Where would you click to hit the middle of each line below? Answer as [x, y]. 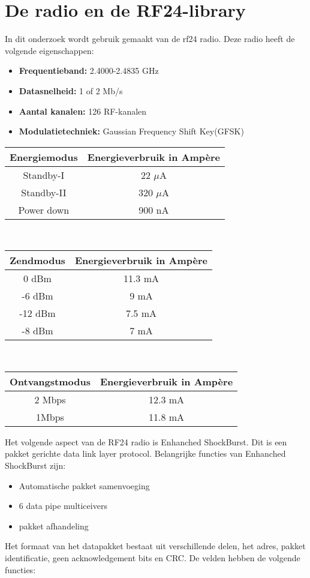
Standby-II [44, 192]
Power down [44, 209]
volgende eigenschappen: [49, 50]
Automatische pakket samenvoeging [84, 485]
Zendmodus [37, 260]
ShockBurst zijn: [35, 465]
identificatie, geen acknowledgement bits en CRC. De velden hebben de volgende [153, 558]
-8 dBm [37, 331]
